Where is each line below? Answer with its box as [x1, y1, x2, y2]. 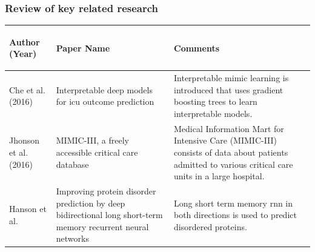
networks [56, 232, 89, 245]
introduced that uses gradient [174, 83, 283, 96]
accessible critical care [56, 145, 138, 158]
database [56, 157, 89, 170]
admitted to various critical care [174, 157, 293, 170]
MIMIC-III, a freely [56, 134, 129, 147]
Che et [9, 83, 34, 96]
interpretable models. [174, 107, 253, 119]
